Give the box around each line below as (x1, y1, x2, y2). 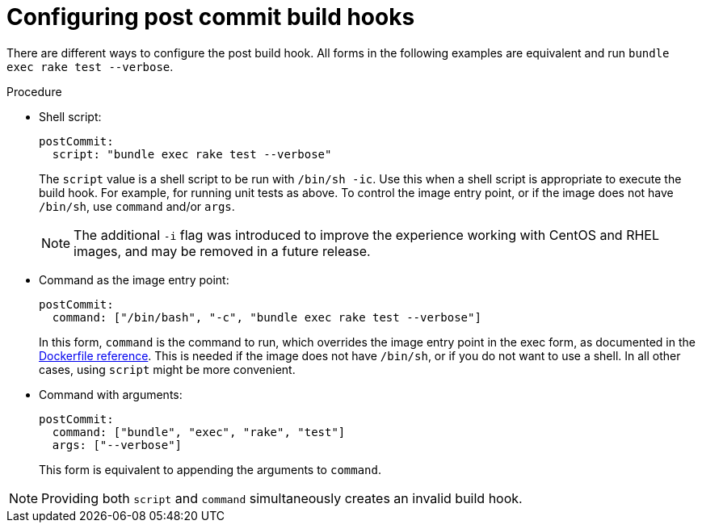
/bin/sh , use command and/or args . (39, 199, 235, 213)
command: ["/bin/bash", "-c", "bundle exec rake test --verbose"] (52, 310, 481, 324)
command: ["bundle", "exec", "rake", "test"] (52, 425, 346, 439)
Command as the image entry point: (39, 272, 229, 287)
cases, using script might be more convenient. (39, 362, 296, 376)
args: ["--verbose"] (52, 438, 183, 451)
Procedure (6, 84, 62, 99)
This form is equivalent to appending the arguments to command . (39, 462, 382, 477)
